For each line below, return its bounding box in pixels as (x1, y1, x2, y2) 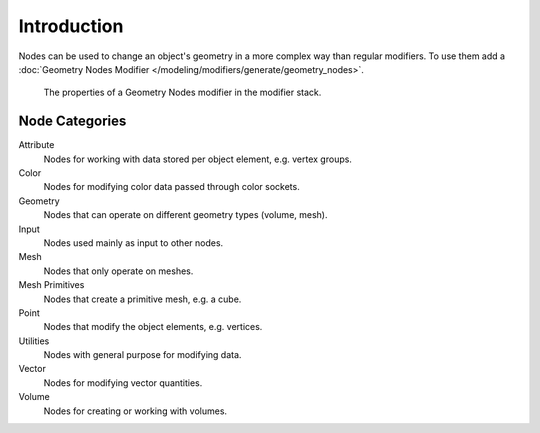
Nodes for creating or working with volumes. (43, 405, 228, 417)
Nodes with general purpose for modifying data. (43, 349, 242, 361)
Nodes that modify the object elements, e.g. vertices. (43, 321, 263, 333)
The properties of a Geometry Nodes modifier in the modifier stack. (43, 86, 322, 99)
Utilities (18, 335, 50, 347)
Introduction (18, 15, 124, 37)
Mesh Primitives (18, 279, 85, 291)
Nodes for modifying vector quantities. (43, 376, 203, 389)
